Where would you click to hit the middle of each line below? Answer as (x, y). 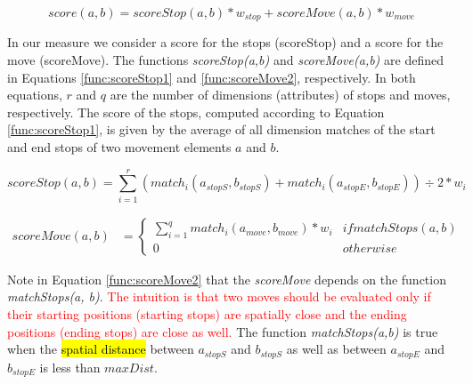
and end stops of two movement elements (119, 147)
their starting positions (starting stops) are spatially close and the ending (207, 313)
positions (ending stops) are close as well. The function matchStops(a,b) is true (223, 331)
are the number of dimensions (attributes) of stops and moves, (280, 95)
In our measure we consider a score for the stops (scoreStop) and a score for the (225, 42)
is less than (70, 367)
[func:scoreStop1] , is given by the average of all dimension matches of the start (221, 129)
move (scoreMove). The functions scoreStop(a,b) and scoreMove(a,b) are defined (225, 60)
